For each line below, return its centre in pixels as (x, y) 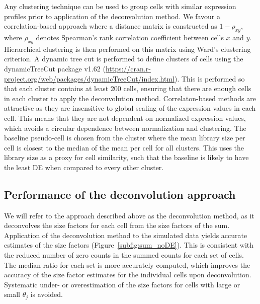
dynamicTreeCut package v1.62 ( (55, 68)
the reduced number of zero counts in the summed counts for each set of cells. (124, 255)
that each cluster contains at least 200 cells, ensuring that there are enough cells (128, 88)
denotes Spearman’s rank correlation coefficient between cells (130, 37)
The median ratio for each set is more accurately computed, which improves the (127, 264)
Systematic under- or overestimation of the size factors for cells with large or (122, 284)
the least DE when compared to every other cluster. (84, 167)
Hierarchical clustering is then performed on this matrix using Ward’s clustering (127, 49)
